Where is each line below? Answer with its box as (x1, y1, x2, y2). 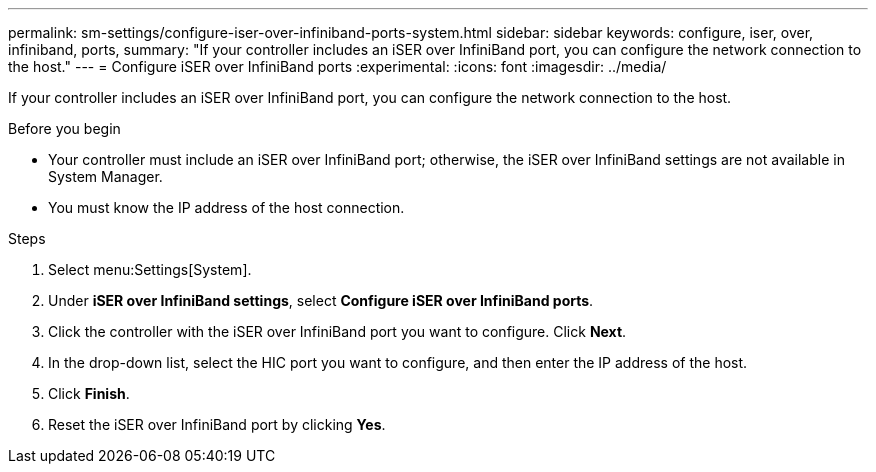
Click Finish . (48, 385, 130, 402)
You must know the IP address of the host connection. (48, 199, 405, 216)
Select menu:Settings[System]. (48, 261, 252, 278)
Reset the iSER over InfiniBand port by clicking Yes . (48, 416, 386, 433)
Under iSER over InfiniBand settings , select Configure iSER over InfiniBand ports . (48, 292, 594, 309)
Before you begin (8, 120, 121, 137)
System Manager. (48, 168, 163, 185)
